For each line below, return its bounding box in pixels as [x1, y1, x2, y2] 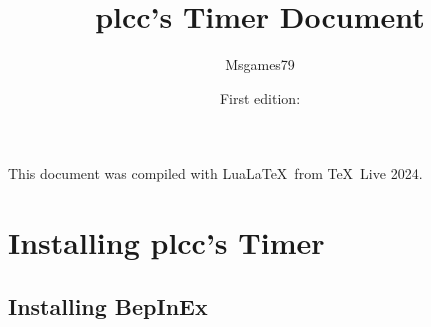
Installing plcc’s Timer [8, 222, 325, 263]
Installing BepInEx [8, 290, 208, 321]
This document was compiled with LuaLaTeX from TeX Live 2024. [8, 163, 423, 184]
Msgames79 [225, 54, 295, 75]
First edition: [219, 87, 301, 108]
